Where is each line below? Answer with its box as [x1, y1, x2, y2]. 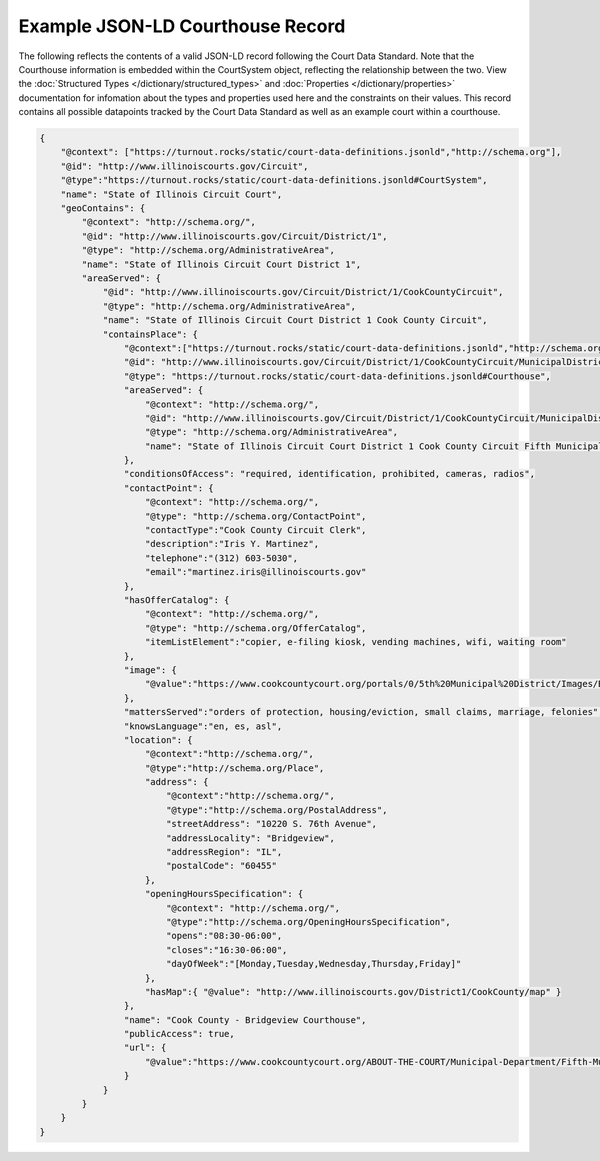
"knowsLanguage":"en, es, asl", [123, 720, 283, 732]
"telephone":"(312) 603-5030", [145, 552, 299, 564]
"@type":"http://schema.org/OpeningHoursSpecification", [165, 916, 452, 927]
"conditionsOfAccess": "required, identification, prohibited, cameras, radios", [123, 468, 535, 480]
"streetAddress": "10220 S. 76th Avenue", [165, 818, 378, 830]
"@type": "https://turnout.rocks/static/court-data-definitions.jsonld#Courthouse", [123, 370, 552, 382]
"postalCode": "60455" [165, 860, 277, 872]
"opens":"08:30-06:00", [165, 930, 283, 942]
